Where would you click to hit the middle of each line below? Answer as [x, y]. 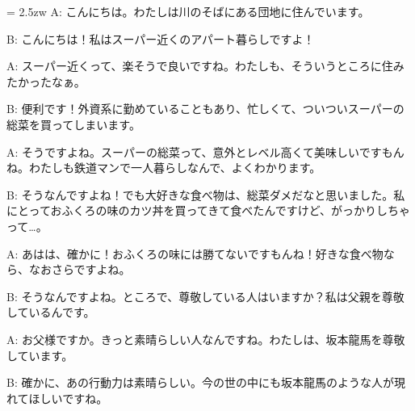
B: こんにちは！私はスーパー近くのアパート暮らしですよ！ [161, 38]
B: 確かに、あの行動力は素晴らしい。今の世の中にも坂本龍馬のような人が [201, 382]
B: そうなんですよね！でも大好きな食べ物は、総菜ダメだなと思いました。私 [206, 194]
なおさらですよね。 [80, 269]
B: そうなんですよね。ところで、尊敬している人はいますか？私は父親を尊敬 [205, 296]
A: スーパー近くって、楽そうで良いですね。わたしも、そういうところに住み [205, 66]
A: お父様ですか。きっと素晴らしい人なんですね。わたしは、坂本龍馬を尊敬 [206, 339]
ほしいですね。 [68, 398]
